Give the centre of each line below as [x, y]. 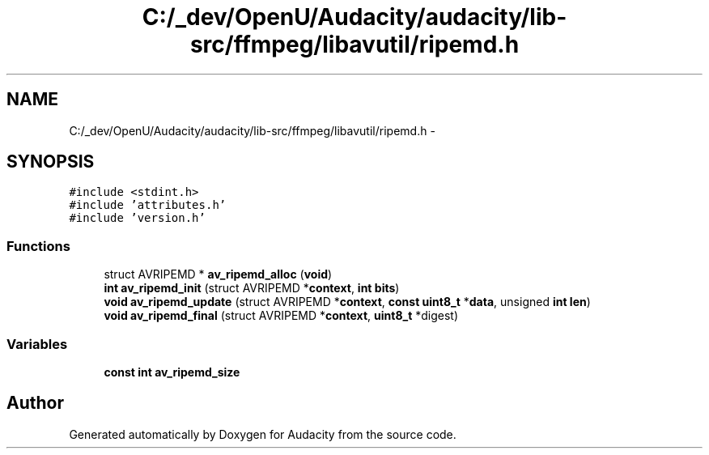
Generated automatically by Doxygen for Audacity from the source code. [263, 434]
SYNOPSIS [51, 162]
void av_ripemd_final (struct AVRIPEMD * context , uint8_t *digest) [281, 316]
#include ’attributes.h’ [148, 205]
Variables [37, 344]
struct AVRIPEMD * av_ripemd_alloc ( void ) [218, 274]
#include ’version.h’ [137, 218]
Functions [38, 246]
